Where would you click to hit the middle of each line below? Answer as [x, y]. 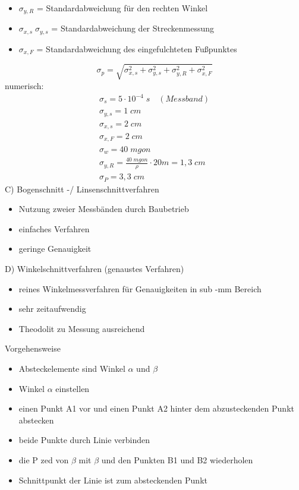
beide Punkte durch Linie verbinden [84, 440]
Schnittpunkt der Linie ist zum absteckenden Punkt [113, 480]
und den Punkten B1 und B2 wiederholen [177, 459]
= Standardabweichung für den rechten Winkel [122, 8]
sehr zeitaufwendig [52, 309]
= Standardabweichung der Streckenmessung [133, 28]
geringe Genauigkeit [55, 249]
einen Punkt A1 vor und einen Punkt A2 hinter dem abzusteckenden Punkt [156, 408]
